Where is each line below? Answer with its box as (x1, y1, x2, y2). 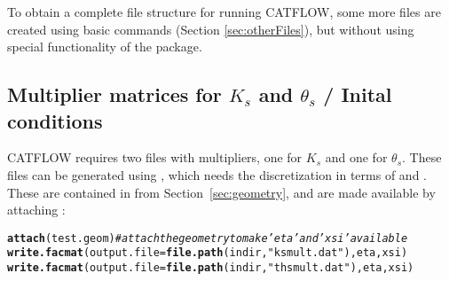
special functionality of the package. (7, 37, 202, 56)
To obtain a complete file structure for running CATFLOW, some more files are (7, 3, 441, 20)
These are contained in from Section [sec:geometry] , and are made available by (7, 183, 436, 201)
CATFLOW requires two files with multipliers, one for (7, 148, 303, 167)
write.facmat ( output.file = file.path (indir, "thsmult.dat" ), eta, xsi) (7, 261, 414, 275)
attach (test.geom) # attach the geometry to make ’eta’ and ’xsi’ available (7, 231, 408, 245)
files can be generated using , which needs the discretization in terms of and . (7, 165, 427, 183)
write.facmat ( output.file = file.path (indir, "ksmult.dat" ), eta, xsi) (7, 246, 408, 260)
